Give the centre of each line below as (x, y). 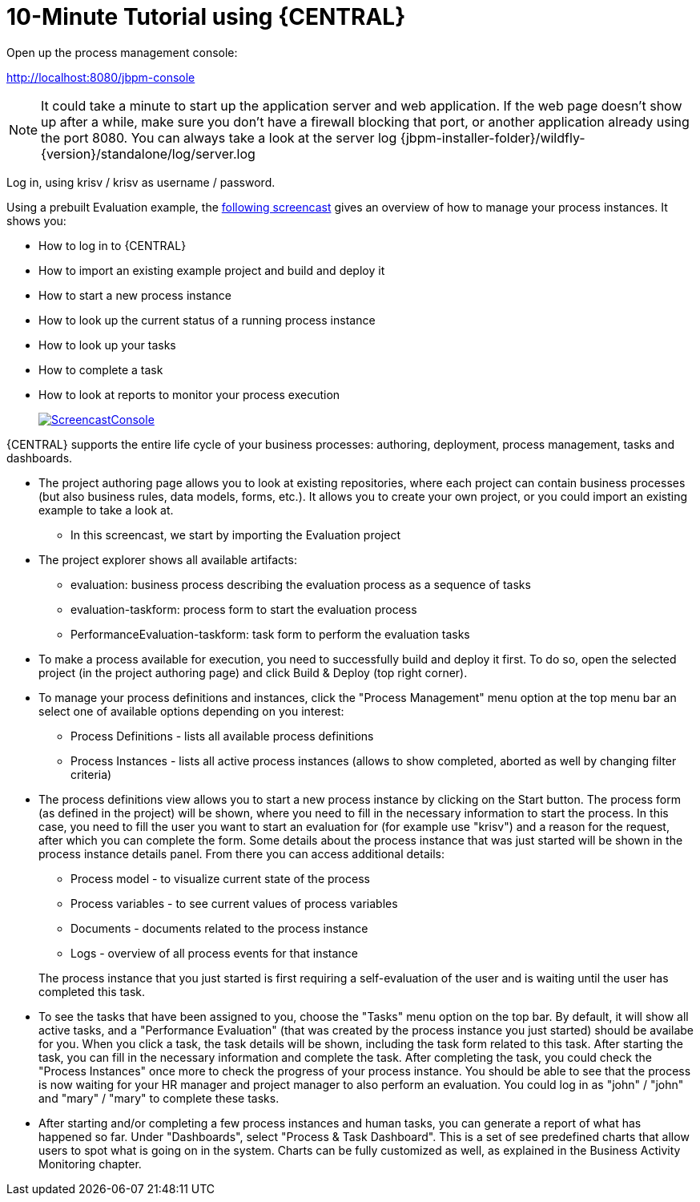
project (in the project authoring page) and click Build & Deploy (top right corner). (253, 672)
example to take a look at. (106, 510)
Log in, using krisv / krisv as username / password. (141, 182)
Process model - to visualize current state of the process (220, 878)
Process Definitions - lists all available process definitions (222, 736)
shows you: (36, 220)
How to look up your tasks (107, 345)
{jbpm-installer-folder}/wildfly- (493, 137)
